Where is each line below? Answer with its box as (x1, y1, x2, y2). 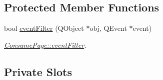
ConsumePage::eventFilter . (4, 39, 86, 50)
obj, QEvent (89, 23, 127, 33)
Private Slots (4, 64, 72, 79)
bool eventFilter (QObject (4, 23, 84, 33)
